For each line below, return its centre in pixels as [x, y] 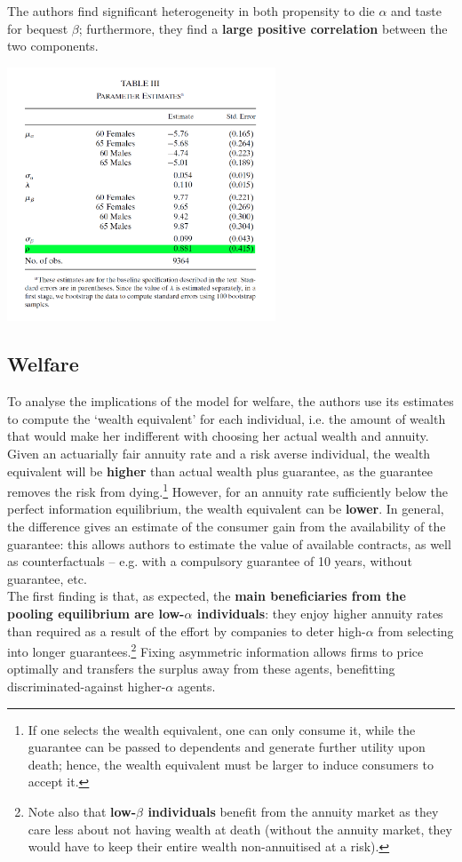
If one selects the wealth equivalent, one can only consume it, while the [222, 729]
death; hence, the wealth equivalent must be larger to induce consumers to [231, 764]
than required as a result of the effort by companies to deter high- [187, 631]
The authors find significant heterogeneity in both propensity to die [191, 11]
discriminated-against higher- [87, 686]
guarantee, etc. [47, 578]
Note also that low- [82, 811]
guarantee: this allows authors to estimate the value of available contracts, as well [229, 543]
